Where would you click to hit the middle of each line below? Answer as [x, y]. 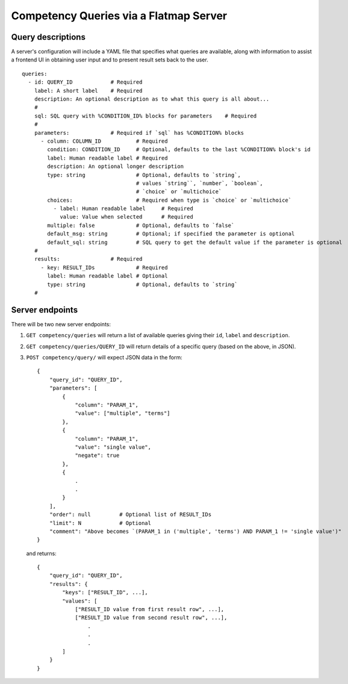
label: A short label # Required [88, 91]
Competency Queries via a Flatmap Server [119, 16]
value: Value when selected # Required [127, 217]
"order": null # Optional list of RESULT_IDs [130, 515]
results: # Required [88, 259]
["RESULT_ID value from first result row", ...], [150, 609]
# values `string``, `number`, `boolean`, [199, 183]
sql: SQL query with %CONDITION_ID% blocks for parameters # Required [145, 116]
